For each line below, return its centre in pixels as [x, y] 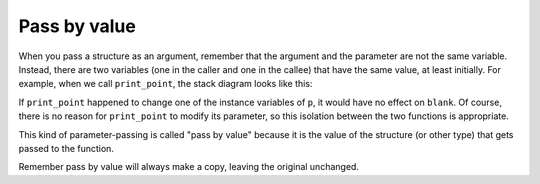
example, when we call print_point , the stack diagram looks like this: [165, 84]
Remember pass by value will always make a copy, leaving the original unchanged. [189, 167]
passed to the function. [66, 148]
